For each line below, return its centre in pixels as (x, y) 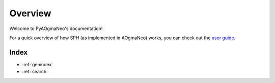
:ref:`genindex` (38, 64)
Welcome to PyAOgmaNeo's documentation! (56, 29)
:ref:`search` (35, 72)
